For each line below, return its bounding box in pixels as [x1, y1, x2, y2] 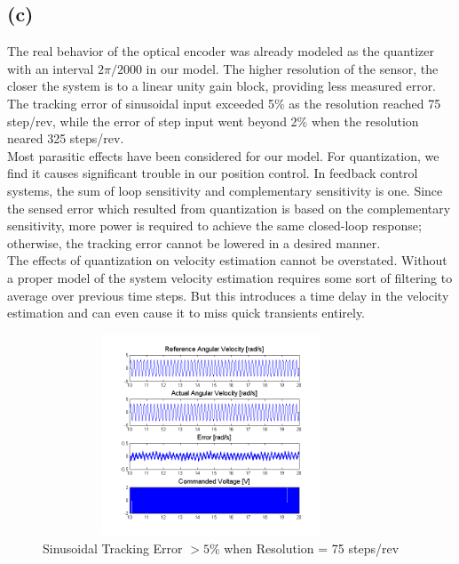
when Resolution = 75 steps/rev [224, 539, 400, 558]
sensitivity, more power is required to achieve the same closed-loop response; [7, 216, 422, 235]
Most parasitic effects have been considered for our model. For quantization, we [7, 146, 439, 165]
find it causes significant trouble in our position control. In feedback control [7, 164, 418, 182]
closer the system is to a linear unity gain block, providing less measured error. [7, 77, 437, 95]
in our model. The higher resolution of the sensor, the [146, 59, 439, 77]
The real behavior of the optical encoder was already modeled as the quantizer [7, 42, 434, 60]
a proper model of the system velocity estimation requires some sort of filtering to [7, 268, 453, 286]
